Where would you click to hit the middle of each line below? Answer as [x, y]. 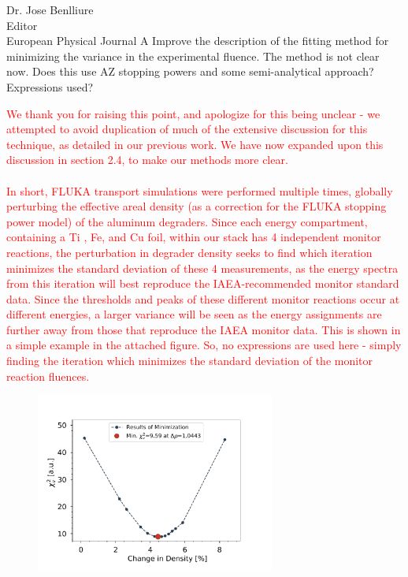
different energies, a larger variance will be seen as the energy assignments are [194, 314]
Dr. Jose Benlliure [50, 9]
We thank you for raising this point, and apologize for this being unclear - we [193, 113]
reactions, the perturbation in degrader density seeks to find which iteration [189, 252]
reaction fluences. [48, 376]
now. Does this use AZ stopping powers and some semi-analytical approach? [190, 71]
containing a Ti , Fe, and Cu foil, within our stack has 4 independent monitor [194, 237]
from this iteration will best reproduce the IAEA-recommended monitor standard [203, 283]
